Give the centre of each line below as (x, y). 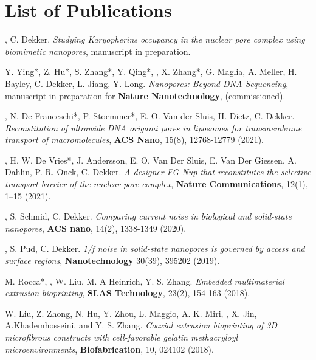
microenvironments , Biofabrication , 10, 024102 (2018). (109, 349)
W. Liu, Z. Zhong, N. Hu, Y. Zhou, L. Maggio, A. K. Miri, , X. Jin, (131, 313)
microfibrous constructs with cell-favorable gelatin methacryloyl (122, 337)
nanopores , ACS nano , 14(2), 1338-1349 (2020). (96, 228)
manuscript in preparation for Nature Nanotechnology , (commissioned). (145, 95)
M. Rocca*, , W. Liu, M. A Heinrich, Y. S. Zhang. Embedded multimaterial (145, 281)
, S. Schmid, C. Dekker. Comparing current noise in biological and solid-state (148, 216)
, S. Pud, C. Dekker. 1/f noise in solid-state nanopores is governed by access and (155, 248)
